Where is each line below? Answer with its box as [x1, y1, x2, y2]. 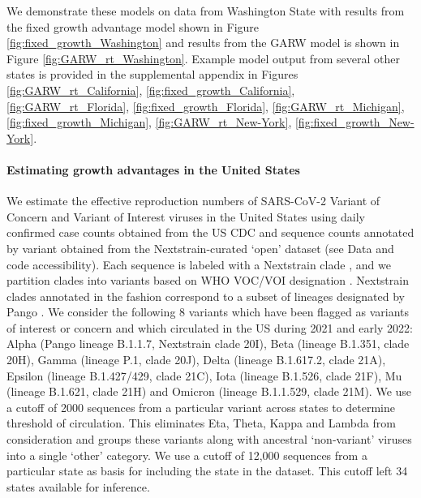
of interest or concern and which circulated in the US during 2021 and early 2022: [6, 319, 413, 336]
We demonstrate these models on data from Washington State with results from [6, 2, 405, 19]
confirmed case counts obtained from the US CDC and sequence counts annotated [6, 224, 415, 241]
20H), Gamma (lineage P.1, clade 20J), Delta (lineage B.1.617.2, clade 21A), [6, 351, 386, 368]
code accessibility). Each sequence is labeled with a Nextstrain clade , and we [6, 255, 391, 273]
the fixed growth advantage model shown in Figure [6, 18, 260, 35]
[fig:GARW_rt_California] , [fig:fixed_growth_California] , [6, 81, 295, 98]
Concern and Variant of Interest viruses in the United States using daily [6, 208, 365, 225]
